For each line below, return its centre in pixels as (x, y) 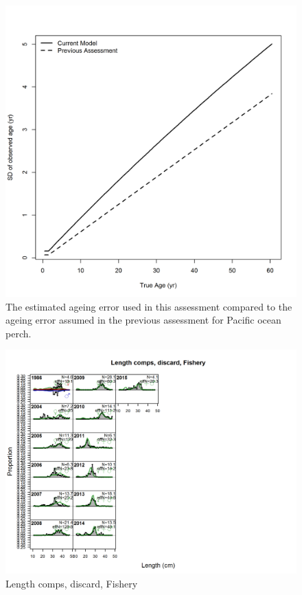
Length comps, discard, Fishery (72, 583)
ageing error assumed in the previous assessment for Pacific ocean (143, 320)
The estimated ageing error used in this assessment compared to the (149, 306)
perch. (19, 333)
